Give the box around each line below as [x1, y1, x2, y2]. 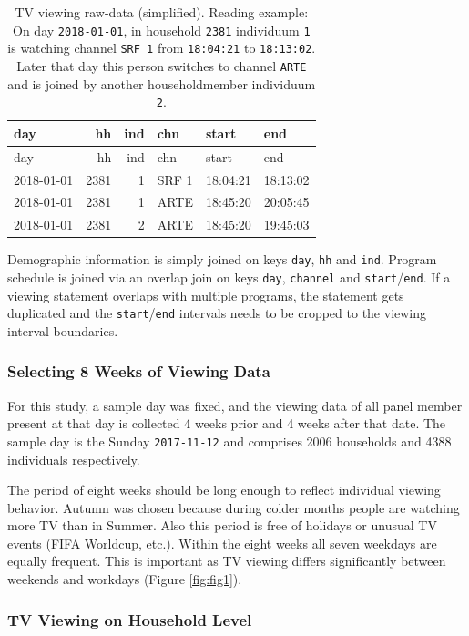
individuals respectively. [7, 449, 140, 468]
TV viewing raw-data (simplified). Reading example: [15, 3, 309, 21]
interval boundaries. [7, 321, 118, 340]
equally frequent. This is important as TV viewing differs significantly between [7, 551, 446, 570]
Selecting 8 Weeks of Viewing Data [7, 360, 270, 383]
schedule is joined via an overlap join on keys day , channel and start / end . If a [7, 267, 451, 286]
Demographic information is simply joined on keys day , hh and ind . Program [7, 250, 437, 269]
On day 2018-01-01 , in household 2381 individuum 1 [13, 20, 311, 39]
